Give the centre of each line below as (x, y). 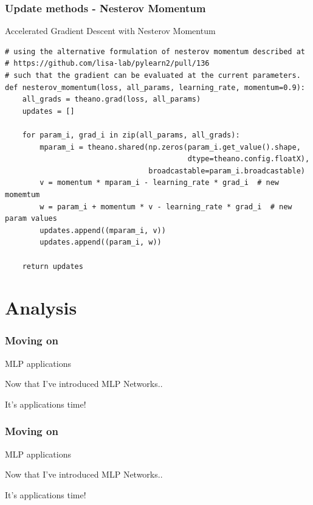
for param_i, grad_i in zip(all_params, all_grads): (131, 135)
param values (31, 219)
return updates (53, 266)
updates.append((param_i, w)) (101, 242)
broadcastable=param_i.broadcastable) (227, 171)
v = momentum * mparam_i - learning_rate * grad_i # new (160, 183)
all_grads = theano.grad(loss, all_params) (112, 99)
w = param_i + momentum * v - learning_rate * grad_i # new (166, 207)
